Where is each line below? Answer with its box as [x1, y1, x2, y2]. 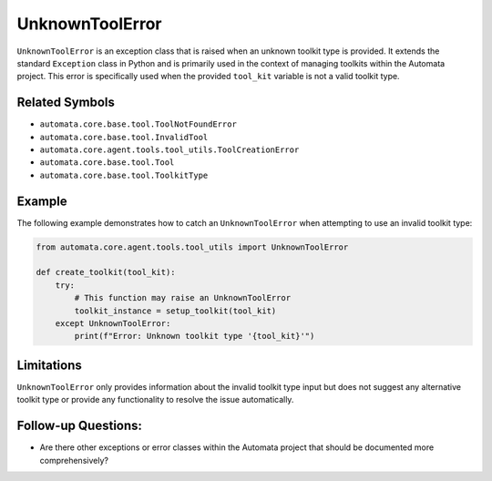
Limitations [16, 357, 82, 373]
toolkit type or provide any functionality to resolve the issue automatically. [16, 394, 294, 405]
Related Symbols [16, 95, 116, 110]
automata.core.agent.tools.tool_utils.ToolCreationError [39, 145, 300, 155]
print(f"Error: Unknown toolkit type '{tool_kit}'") [74, 331, 315, 342]
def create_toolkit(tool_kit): [36, 267, 177, 278]
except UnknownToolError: [55, 319, 171, 329]
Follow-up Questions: [16, 418, 143, 434]
